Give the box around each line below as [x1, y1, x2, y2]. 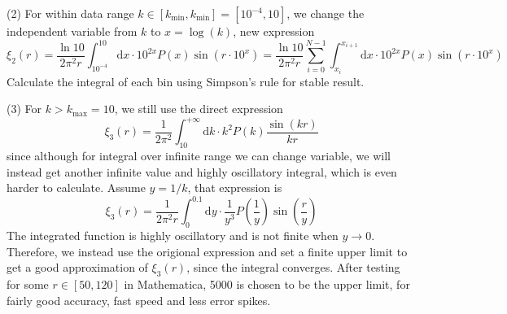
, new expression [233, 23, 315, 39]
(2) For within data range [7, 5, 134, 21]
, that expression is [187, 179, 282, 196]
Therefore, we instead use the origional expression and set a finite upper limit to [7, 242, 408, 259]
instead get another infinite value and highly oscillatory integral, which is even [7, 163, 397, 180]
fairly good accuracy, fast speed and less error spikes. [7, 291, 271, 308]
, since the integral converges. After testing [186, 259, 400, 276]
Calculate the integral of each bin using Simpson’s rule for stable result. [7, 72, 365, 89]
